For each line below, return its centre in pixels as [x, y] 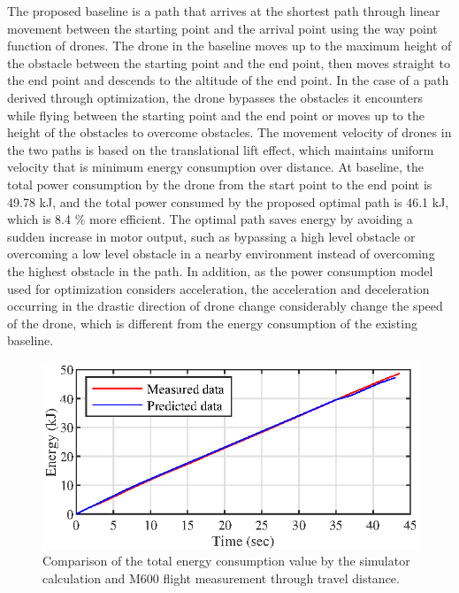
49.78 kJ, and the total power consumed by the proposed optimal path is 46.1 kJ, [228, 201]
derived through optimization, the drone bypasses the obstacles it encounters [215, 97]
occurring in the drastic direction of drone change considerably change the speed [225, 306]
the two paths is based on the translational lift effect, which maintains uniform [221, 149]
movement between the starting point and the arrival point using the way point [222, 28]
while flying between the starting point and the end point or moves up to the [216, 115]
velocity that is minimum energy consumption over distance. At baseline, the [215, 167]
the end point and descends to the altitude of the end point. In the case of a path [228, 80]
